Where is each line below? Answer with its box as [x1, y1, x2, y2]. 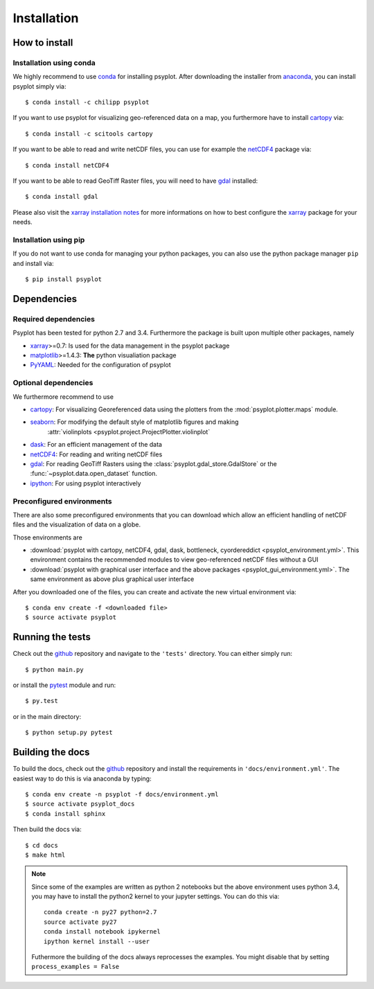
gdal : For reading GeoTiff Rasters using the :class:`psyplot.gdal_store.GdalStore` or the [30, 459, 277, 467]
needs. [12, 218, 33, 226]
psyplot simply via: [12, 82, 66, 90]
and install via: [12, 259, 55, 267]
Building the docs [12, 747, 90, 758]
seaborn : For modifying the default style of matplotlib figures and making [30, 418, 239, 426]
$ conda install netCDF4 [25, 161, 109, 169]
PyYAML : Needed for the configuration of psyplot [30, 361, 171, 369]
